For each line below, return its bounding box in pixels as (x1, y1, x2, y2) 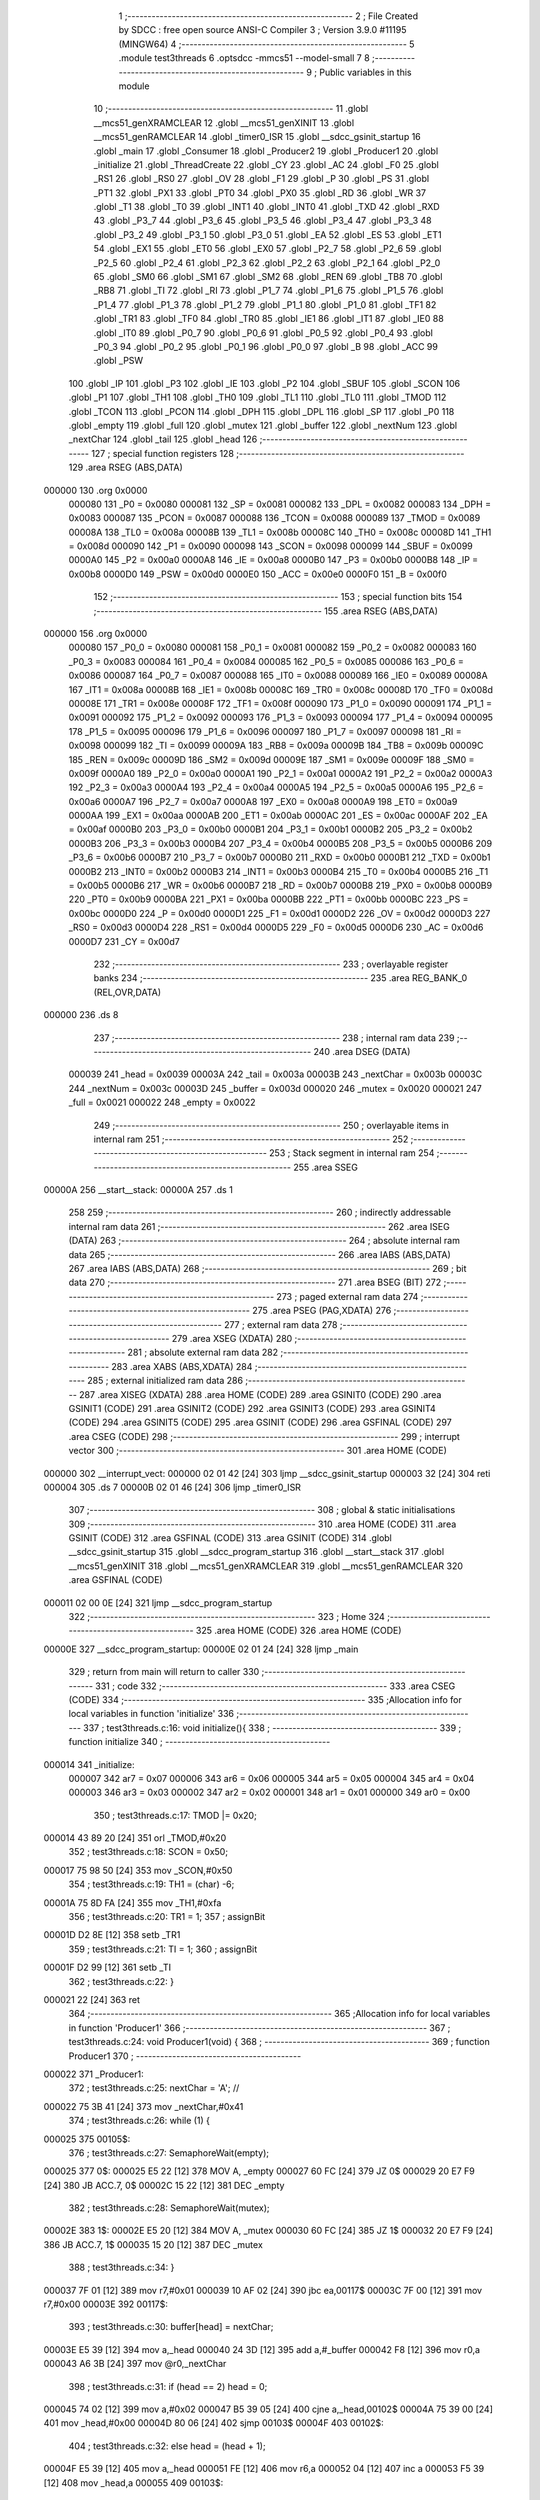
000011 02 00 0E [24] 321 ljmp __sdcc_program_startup (43, 1596, 273, 1609)
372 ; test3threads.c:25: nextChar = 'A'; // (68, 2082, 240, 2094)
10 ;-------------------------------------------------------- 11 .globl (93, 103, 369, 115)
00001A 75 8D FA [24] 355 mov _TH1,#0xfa (43, 1896, 222, 1909)
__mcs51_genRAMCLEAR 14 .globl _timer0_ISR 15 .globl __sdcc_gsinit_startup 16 (93, 131, 422, 143)
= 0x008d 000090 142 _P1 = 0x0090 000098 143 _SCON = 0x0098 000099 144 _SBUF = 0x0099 (68, 540, 474, 552)
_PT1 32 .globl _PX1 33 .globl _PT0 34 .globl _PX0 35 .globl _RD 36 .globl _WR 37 (93, 186, 427, 199)
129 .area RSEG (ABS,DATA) (68, 461, 184, 474)
